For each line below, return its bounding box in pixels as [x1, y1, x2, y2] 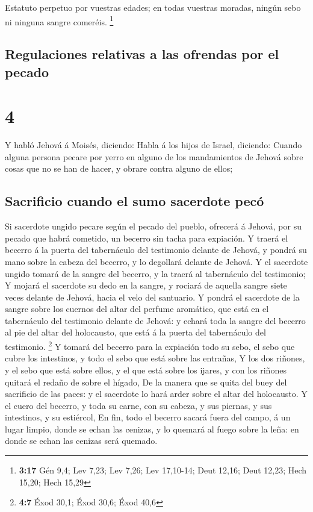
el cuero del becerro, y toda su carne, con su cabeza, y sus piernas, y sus [5, 399, 272, 411]
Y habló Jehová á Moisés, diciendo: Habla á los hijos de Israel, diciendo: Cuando [5, 139, 302, 151]
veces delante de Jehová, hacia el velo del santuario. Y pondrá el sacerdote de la [5, 290, 300, 303]
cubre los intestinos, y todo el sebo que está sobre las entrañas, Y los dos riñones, [5, 352, 305, 364]
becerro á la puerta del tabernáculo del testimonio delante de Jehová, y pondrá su [5, 243, 307, 256]
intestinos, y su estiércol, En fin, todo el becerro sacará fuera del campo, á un [5, 411, 291, 423]
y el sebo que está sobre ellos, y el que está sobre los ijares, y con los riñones [5, 363, 287, 376]
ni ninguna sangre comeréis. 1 [5, 13, 114, 28]
